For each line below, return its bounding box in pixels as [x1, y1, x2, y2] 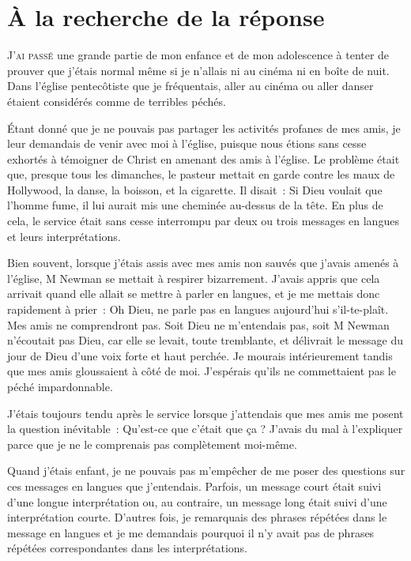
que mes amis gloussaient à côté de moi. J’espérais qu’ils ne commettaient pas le [7, 363, 396, 379]
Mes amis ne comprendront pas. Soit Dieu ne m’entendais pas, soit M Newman [7, 316, 390, 333]
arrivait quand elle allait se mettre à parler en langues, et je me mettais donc [7, 285, 380, 302]
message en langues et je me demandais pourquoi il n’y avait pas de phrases [7, 524, 375, 540]
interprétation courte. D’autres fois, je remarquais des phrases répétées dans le [7, 509, 387, 525]
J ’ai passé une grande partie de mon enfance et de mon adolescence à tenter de [7, 47, 390, 63]
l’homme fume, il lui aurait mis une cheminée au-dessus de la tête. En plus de [7, 197, 383, 213]
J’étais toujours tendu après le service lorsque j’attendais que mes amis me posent [7, 405, 404, 421]
